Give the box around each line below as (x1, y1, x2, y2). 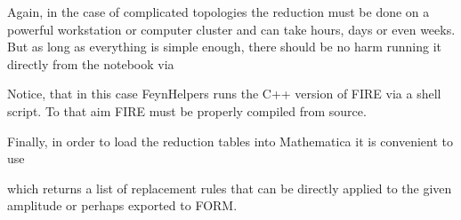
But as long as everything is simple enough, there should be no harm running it (7, 37, 442, 56)
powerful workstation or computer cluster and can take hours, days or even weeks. (7, 20, 456, 38)
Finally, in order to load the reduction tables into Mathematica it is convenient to (7, 131, 453, 150)
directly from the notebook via (7, 54, 174, 73)
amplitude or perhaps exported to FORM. (7, 196, 238, 215)
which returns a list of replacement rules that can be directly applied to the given (7, 178, 452, 197)
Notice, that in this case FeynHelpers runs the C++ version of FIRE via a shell (7, 84, 441, 103)
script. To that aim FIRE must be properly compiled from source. (7, 101, 367, 120)
